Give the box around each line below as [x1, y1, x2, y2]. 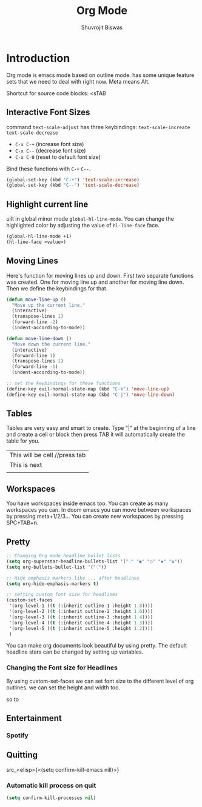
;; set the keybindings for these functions [6, 380, 121, 386]
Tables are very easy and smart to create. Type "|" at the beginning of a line [6, 424, 196, 432]
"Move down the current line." [12, 341, 91, 347]
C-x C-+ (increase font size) [15, 140, 84, 147]
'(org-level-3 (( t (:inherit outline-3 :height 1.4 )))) [8, 614, 153, 620]
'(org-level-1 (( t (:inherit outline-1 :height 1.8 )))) [8, 603, 153, 609]
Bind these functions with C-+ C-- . [6, 165, 91, 172]
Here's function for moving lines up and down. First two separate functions [6, 272, 194, 279]
